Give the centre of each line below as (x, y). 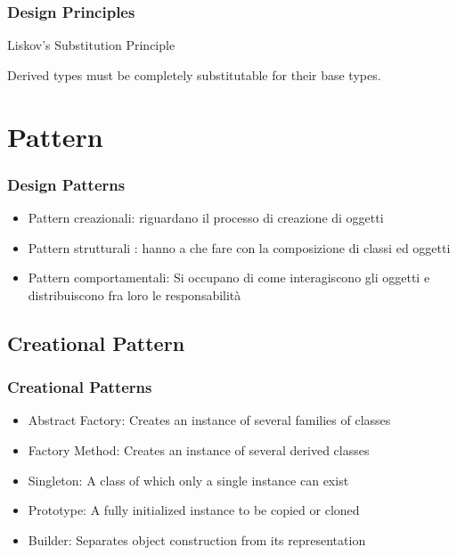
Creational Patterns (80, 387)
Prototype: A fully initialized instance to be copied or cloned (194, 510)
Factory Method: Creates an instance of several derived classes (199, 449)
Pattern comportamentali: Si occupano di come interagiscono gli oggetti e (229, 277)
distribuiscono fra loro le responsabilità (135, 294)
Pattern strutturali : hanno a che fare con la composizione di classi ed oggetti (239, 247)
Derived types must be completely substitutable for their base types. (194, 74)
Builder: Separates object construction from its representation (197, 539)
